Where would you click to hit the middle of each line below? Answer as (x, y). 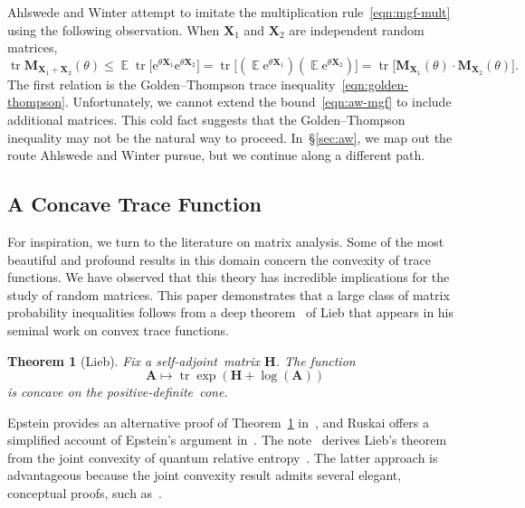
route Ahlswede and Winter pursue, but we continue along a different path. (216, 155)
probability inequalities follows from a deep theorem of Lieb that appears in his (231, 312)
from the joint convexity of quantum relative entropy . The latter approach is (223, 457)
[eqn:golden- (375, 84)
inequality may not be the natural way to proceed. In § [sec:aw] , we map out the (230, 137)
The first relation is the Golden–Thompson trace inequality (172, 84)
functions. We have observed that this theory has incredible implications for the (229, 277)
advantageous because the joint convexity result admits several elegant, (205, 475)
